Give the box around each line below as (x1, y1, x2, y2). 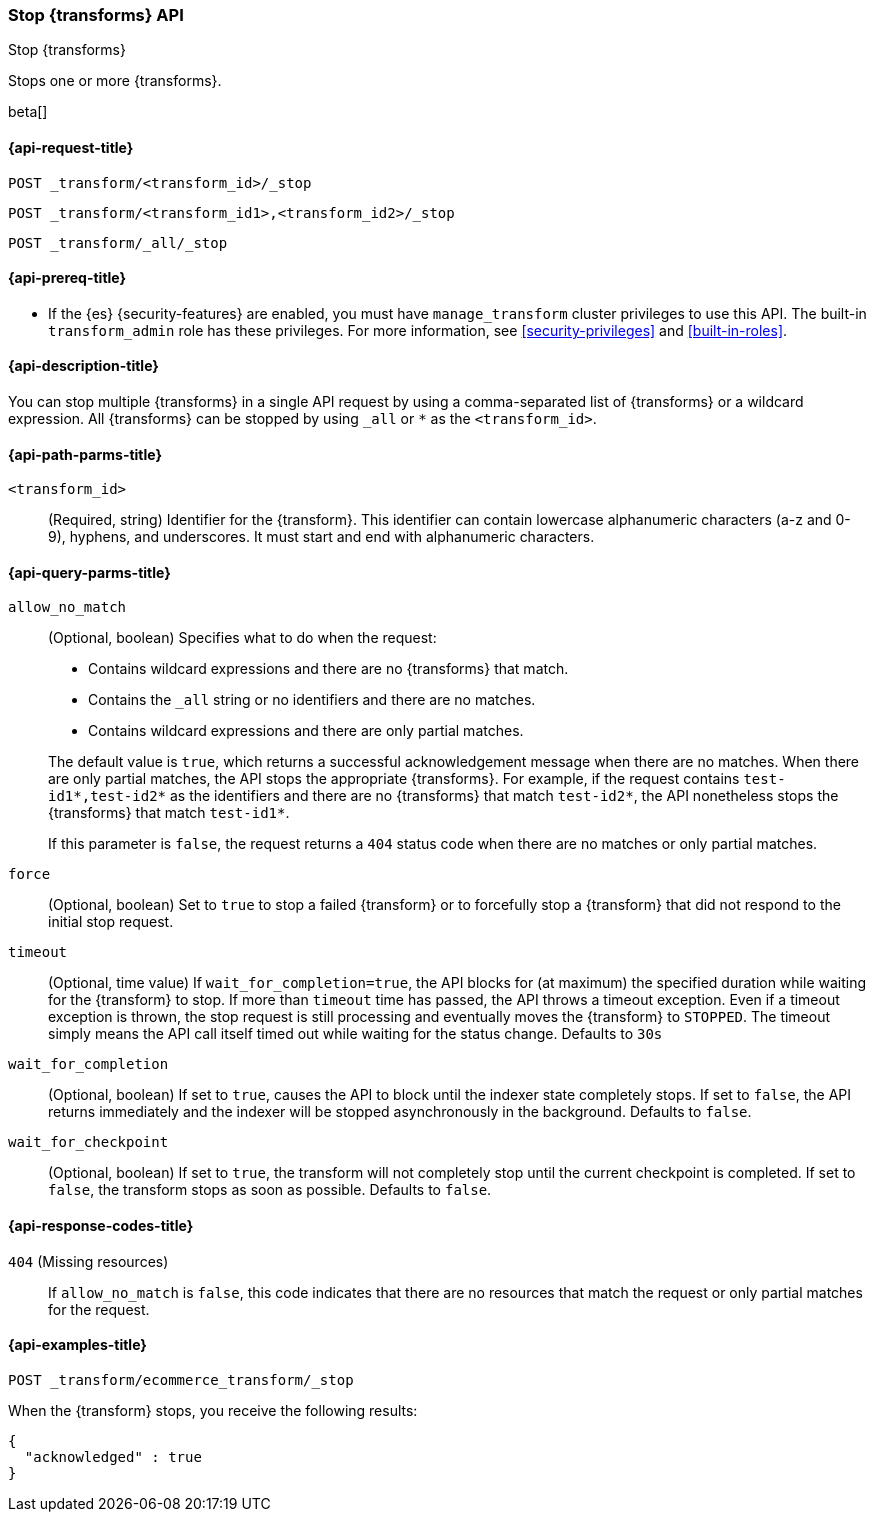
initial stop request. (48, 913, 174, 931)
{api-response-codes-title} (8, 1217, 194, 1235)
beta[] (8, 103, 48, 121)
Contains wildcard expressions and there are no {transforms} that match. (88, 660, 569, 678)
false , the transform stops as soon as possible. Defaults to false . (48, 1181, 492, 1199)
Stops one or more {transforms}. (8, 72, 222, 90)
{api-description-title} (8, 357, 159, 375)
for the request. (48, 1300, 150, 1318)
